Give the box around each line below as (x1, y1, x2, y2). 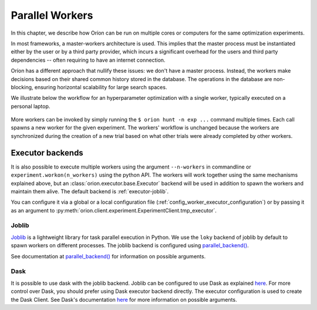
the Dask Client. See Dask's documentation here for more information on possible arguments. (11, 296, 237, 303)
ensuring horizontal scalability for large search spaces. (34, 83, 167, 90)
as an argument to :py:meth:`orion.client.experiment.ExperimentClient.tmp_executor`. (11, 207, 217, 214)
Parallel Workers (11, 9, 93, 22)
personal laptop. (11, 103, 50, 110)
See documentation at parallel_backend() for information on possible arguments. (11, 252, 206, 260)
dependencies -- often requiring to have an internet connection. (11, 56, 166, 63)
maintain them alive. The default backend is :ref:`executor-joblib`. (11, 188, 169, 195)
